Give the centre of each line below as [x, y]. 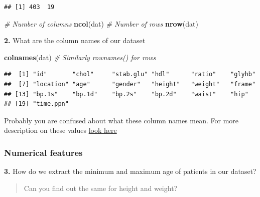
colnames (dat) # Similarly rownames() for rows [80, 57]
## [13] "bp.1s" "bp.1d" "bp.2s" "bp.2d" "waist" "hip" [126, 94]
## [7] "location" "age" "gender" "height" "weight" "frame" [130, 84]
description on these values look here [60, 130]
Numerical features [43, 152]
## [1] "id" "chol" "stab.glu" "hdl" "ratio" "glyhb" [130, 74]
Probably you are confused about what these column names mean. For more [121, 120]
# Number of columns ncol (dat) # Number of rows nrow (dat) [101, 23]
